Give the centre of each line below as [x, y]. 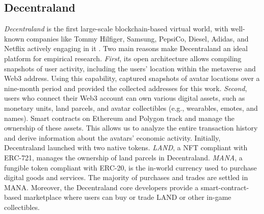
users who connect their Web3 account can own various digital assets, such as [125, 98]
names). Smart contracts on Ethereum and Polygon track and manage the [119, 118]
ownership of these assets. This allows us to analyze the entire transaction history [131, 128]
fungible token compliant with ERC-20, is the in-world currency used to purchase [130, 167]
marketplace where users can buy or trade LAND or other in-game [127, 197]
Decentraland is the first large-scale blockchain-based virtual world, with [116, 29]
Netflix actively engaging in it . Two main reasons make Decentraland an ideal [126, 48]
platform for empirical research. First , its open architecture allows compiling [123, 58]
